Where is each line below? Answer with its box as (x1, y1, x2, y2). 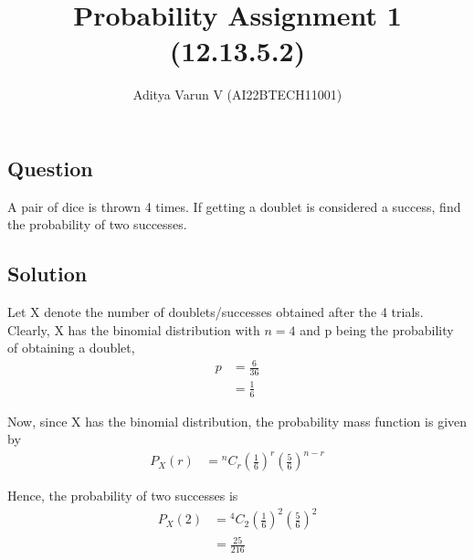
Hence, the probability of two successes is (7, 486, 238, 505)
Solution (7, 259, 88, 288)
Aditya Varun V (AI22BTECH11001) (132, 85, 342, 104)
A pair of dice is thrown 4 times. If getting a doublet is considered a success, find (7, 196, 461, 216)
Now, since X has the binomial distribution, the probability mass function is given (7, 411, 468, 430)
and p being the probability (300, 320, 454, 339)
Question (7, 153, 93, 182)
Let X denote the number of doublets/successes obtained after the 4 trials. (7, 302, 424, 322)
